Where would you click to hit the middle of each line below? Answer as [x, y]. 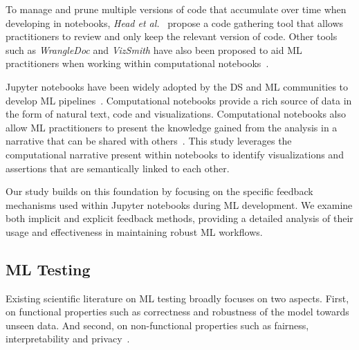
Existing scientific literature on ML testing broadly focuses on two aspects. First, [177, 298]
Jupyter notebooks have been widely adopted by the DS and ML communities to [177, 86]
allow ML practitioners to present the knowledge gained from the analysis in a [172, 127]
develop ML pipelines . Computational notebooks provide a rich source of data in [179, 100]
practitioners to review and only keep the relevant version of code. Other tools [172, 36]
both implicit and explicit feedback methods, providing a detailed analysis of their [179, 218]
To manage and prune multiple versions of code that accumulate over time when [176, 9]
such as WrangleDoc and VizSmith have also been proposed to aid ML [154, 49]
